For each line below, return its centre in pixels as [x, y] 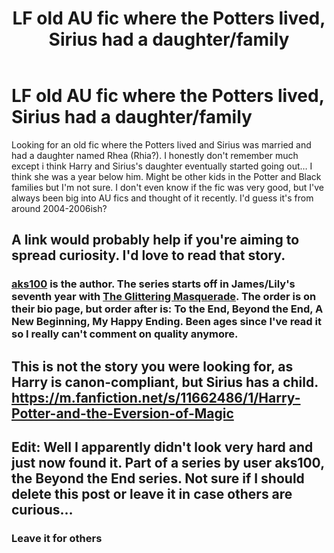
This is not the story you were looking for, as [152, 366]
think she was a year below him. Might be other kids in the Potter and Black [166, 176]
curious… [42, 510]
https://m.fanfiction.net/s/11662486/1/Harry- [156, 397]
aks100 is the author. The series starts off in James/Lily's [153, 284]
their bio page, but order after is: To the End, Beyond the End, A [167, 309]
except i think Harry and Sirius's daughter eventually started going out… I [162, 166]
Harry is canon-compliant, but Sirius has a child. [165, 382]
